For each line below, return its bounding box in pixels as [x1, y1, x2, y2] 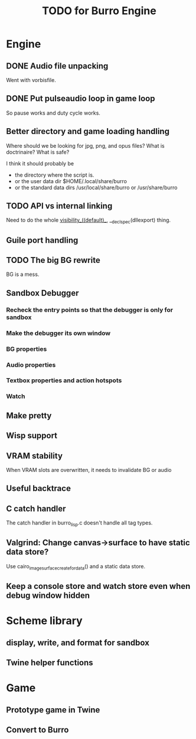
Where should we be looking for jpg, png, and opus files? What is [6, 142, 165, 149]
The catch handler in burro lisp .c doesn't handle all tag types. [6, 519, 153, 528]
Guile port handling [6, 235, 79, 245]
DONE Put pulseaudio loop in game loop [6, 93, 155, 104]
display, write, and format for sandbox [6, 637, 149, 647]
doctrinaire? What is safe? [6, 148, 70, 155]
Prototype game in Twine [6, 705, 100, 715]
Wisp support [6, 431, 58, 441]
